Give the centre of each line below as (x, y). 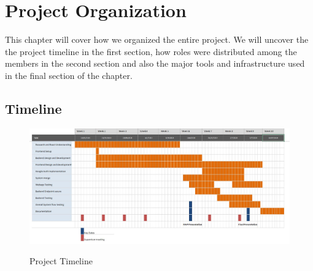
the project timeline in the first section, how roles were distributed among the (151, 51)
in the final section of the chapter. (69, 75)
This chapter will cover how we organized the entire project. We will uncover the (157, 39)
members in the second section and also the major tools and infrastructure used (155, 63)
